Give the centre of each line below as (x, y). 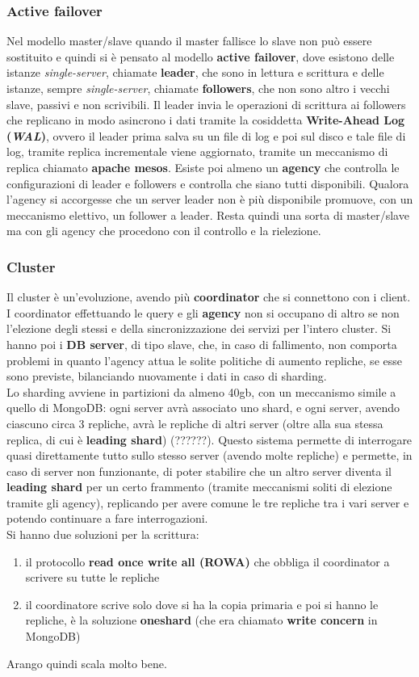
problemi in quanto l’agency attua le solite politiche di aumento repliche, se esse (204, 360)
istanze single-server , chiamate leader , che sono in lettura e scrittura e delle (195, 72)
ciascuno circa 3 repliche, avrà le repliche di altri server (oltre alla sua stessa (195, 423)
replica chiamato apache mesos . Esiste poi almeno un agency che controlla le (203, 167)
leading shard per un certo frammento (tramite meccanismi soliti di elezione (199, 487)
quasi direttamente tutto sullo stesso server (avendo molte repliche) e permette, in (209, 455)
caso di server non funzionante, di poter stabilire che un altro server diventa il (199, 471)
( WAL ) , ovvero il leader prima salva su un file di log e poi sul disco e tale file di (206, 135)
